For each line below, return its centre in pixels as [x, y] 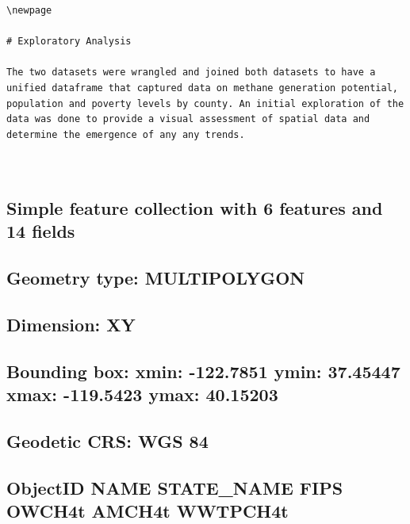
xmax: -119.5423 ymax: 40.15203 [142, 394]
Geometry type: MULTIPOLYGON [156, 278]
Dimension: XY [71, 324]
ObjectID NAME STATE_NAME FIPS [175, 487]
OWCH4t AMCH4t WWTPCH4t [148, 511]
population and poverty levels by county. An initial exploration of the [205, 103]
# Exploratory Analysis [69, 42]
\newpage [29, 10]
